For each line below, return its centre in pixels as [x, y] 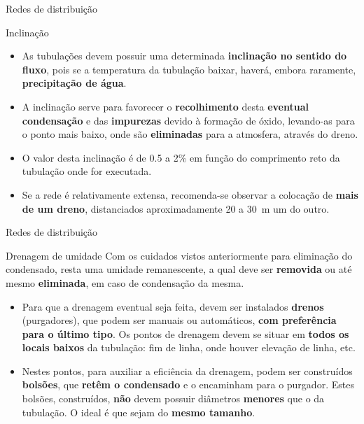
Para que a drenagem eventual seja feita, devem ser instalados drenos [173, 306]
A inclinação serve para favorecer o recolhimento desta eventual [165, 106]
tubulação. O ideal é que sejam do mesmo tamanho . [139, 412]
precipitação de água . [74, 83]
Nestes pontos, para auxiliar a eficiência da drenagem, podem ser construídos [187, 370]
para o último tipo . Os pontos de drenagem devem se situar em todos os [185, 333]
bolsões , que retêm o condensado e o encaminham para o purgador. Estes [188, 384]
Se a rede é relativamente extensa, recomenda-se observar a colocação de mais [190, 194]
